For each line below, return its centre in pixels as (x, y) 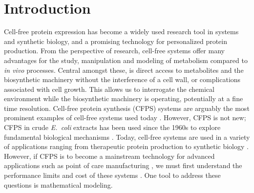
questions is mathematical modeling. (58, 184)
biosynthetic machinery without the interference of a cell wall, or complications (122, 79)
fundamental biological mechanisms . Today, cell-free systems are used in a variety (127, 137)
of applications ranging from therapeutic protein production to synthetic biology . (126, 146)
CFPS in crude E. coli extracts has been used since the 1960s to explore (112, 127)
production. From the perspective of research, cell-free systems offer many (114, 51)
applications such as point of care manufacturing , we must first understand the (123, 165)
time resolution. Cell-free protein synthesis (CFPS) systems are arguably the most (127, 108)
